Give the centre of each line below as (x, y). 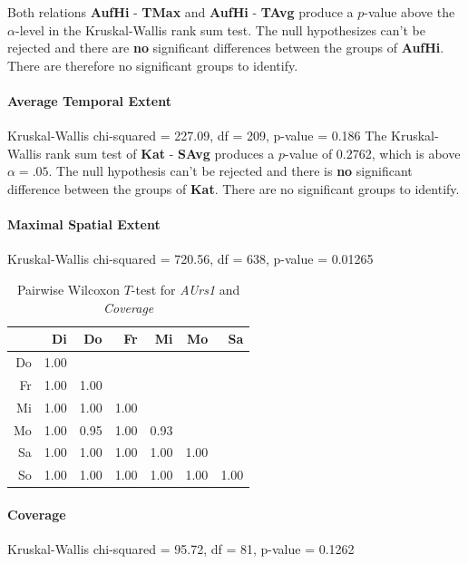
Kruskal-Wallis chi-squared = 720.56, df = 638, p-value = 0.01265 (190, 259)
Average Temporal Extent (89, 100)
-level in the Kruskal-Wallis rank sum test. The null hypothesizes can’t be (220, 29)
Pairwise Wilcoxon (68, 289)
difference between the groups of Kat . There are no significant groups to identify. (234, 188)
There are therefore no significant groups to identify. (153, 65)
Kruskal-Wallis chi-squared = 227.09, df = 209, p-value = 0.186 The (197, 136)
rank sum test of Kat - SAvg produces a (160, 153)
